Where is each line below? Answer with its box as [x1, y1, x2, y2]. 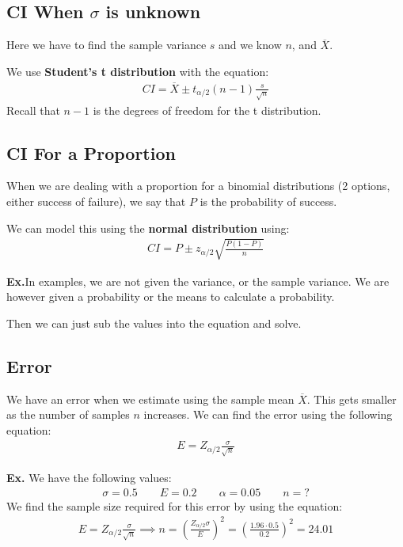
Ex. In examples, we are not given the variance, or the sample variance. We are [6, 272, 390, 289]
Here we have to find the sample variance [6, 36, 207, 53]
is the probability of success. [200, 192, 337, 209]
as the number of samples [6, 406, 130, 423]
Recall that [6, 101, 60, 118]
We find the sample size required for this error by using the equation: [6, 497, 343, 514]
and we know [219, 36, 282, 53]
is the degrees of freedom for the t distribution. [93, 101, 321, 118]
